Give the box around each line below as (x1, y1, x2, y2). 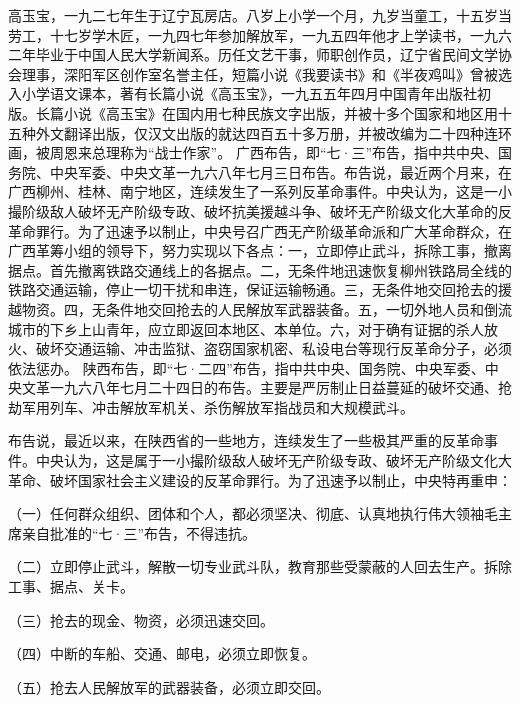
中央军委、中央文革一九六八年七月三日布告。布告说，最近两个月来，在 (49, 161, 512, 182)
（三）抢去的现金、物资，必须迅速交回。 (8, 609, 274, 630)
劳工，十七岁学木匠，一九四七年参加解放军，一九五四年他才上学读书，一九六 (8, 24, 512, 45)
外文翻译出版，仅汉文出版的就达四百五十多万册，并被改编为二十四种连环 (35, 122, 512, 143)
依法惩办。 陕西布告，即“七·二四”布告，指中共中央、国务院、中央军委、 (8, 357, 485, 378)
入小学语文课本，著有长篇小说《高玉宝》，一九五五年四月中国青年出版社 (8, 83, 477, 104)
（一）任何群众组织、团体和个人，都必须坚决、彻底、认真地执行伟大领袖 (8, 503, 484, 524)
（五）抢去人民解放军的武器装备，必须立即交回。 (8, 676, 330, 697)
